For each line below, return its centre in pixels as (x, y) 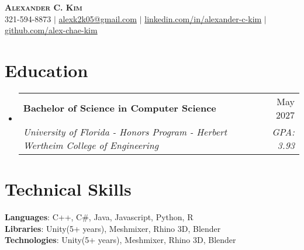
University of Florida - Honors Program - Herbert (125, 131)
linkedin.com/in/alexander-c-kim (203, 18)
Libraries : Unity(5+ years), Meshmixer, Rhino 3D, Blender (113, 228)
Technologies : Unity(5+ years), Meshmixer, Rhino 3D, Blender (120, 240)
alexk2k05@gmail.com (98, 18)
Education (46, 70)
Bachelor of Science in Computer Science (120, 108)
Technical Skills (68, 189)
